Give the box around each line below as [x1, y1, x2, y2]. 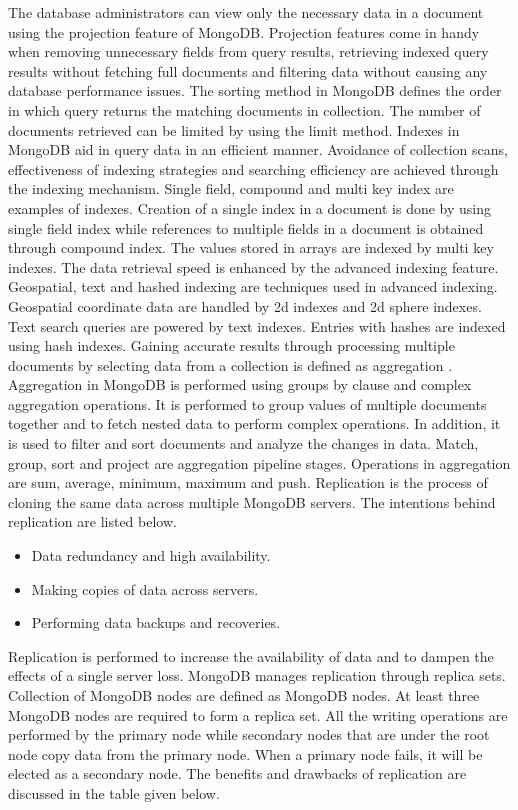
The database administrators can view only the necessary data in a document [8, 2, 484, 22]
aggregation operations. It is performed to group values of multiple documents [8, 393, 487, 414]
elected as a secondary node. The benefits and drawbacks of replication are [8, 763, 467, 784]
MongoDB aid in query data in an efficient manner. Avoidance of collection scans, [8, 139, 508, 160]
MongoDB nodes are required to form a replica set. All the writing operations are [8, 704, 508, 725]
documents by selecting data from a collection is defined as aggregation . [8, 354, 453, 375]
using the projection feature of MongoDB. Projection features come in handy [8, 21, 480, 42]
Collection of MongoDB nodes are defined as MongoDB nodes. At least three [8, 685, 480, 705]
